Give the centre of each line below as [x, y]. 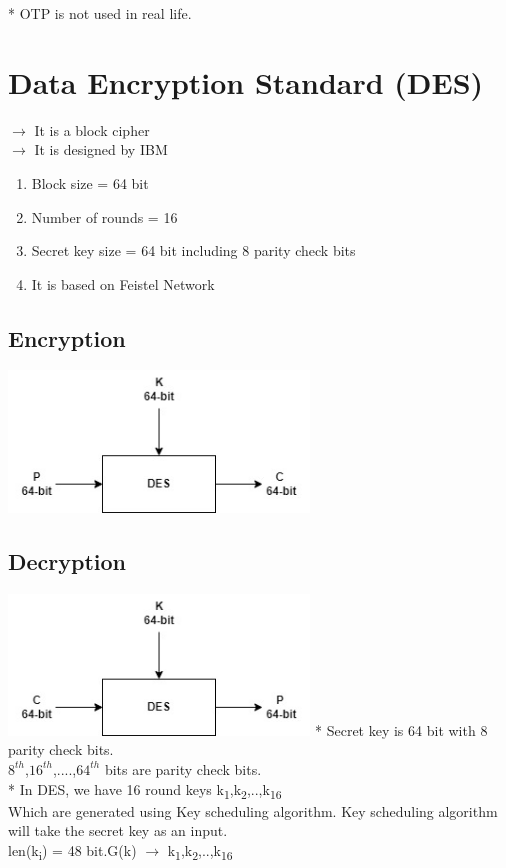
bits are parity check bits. [183, 768]
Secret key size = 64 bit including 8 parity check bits [193, 250]
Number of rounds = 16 [104, 216]
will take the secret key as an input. [118, 830]
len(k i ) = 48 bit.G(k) [72, 851]
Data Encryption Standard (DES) [246, 81]
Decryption [67, 560]
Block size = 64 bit [90, 182]
